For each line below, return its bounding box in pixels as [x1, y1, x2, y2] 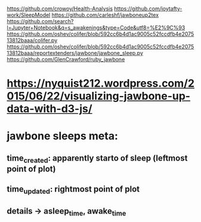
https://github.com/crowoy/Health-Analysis [7, 5, 113, 12]
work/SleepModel [7, 11, 51, 18]
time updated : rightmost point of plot [7, 184, 140, 196]
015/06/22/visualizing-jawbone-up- [7, 90, 190, 103]
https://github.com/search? [7, 18, 74, 24]
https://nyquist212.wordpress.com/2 [7, 77, 195, 90]
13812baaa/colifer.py [7, 37, 58, 44]
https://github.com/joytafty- [113, 5, 183, 12]
